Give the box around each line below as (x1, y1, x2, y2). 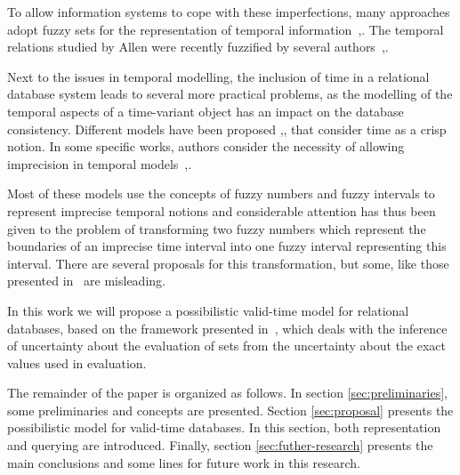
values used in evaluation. (7, 353, 147, 372)
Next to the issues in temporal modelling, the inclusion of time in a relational (7, 67, 430, 85)
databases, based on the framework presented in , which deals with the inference (7, 318, 448, 337)
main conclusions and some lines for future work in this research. (7, 453, 360, 471)
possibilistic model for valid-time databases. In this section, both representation (7, 418, 441, 437)
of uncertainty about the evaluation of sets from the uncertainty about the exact (7, 336, 447, 355)
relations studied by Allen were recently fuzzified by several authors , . (7, 37, 389, 56)
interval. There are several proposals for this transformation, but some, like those (7, 254, 449, 272)
